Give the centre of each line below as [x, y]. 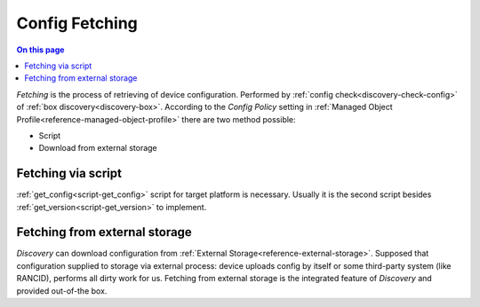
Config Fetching [77, 23]
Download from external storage [98, 148]
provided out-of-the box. [62, 291]
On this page [40, 50]
